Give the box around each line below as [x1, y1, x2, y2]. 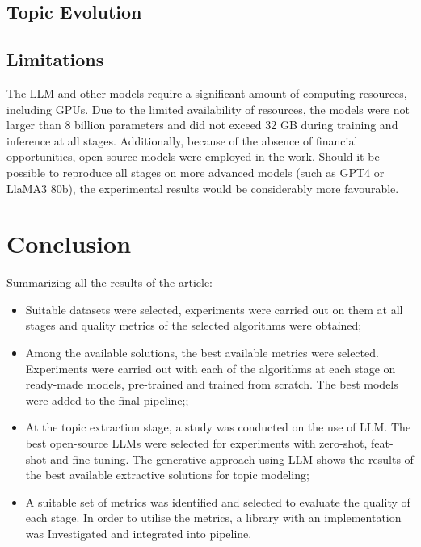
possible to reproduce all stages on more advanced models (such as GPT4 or [6, 163, 385, 180]
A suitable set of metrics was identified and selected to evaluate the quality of [25, 493, 410, 510]
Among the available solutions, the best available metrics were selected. [25, 344, 379, 361]
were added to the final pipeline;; [25, 391, 189, 408]
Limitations [6, 47, 104, 72]
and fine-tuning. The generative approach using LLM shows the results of [50, 450, 414, 467]
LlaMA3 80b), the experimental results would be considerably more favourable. [6, 179, 399, 196]
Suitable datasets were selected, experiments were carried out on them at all [25, 301, 403, 318]
